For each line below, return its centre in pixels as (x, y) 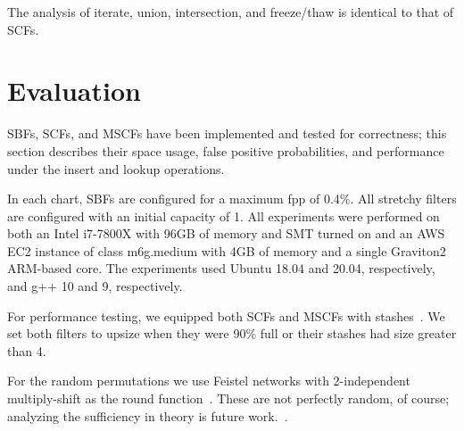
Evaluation (74, 91)
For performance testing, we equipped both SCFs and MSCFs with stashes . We (226, 315)
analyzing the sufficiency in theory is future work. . (148, 415)
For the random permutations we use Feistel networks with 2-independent (209, 381)
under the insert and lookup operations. (116, 168)
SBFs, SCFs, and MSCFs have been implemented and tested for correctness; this (227, 133)
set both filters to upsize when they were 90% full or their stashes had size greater (232, 333)
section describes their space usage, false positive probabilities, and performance (226, 150)
